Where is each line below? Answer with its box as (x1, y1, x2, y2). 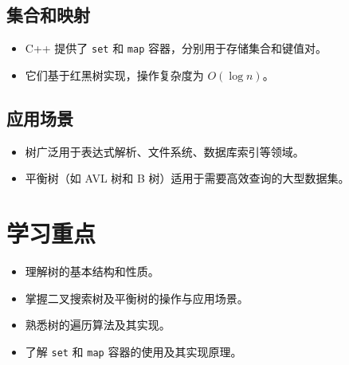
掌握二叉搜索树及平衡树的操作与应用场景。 (25, 289, 249, 306)
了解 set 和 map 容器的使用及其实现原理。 (25, 343, 242, 359)
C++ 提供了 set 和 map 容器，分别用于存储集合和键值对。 (25, 40, 327, 57)
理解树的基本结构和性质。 (25, 262, 159, 279)
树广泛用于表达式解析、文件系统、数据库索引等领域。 (25, 143, 304, 159)
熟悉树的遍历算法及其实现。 (25, 316, 171, 333)
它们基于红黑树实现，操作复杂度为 (25, 66, 204, 83)
